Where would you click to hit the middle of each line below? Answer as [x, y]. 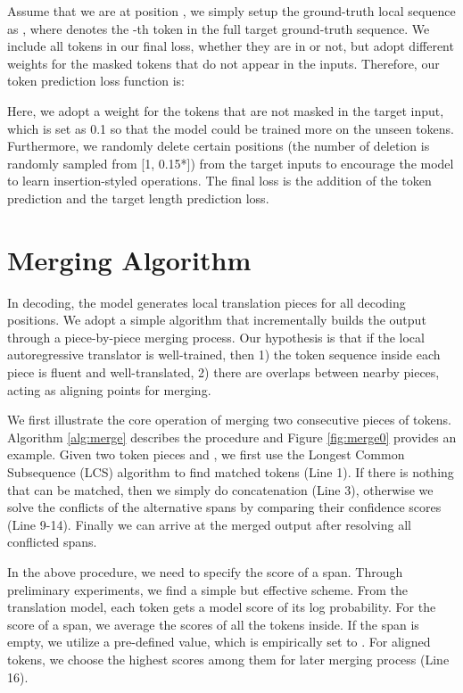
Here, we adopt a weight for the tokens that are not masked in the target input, [226, 110]
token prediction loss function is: [96, 81]
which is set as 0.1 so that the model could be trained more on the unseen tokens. [231, 128]
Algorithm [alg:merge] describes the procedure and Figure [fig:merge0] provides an [232, 437]
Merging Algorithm [129, 259]
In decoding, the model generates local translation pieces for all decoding [207, 302]
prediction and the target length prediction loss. [138, 198]
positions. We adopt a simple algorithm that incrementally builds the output [217, 320]
